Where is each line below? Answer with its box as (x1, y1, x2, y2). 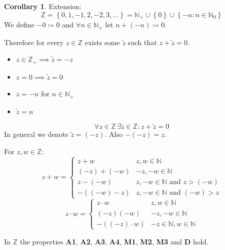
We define (4, 19, 34, 30)
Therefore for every (4, 37, 64, 47)
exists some (85, 37, 120, 47)
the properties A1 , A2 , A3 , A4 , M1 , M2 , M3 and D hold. (20, 236, 209, 246)
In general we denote (4, 129, 68, 139)
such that (128, 37, 157, 47)
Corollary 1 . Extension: (4, 1, 82, 11)
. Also (104, 129, 123, 139)
